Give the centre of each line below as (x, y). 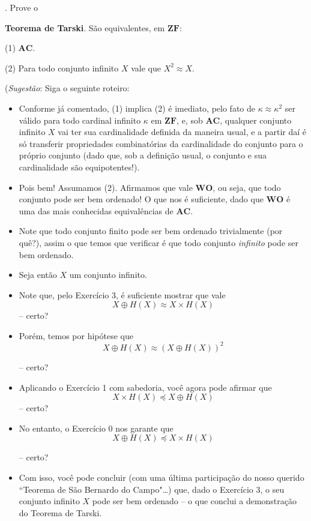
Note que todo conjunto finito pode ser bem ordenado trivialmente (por (151, 231)
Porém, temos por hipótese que (76, 335)
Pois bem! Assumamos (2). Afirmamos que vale (106, 187)
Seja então (38, 275)
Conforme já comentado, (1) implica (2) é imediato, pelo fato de (137, 108)
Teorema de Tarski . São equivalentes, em (85, 27)
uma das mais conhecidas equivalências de (96, 210)
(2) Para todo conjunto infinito (62, 68)
